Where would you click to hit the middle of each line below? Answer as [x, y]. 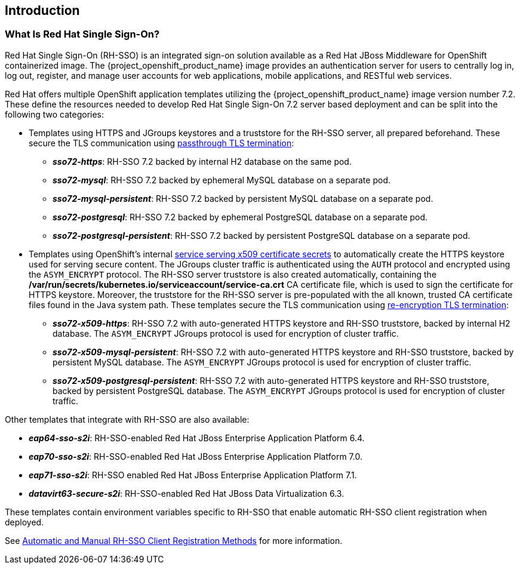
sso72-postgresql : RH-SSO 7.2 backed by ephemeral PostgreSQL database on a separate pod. [240, 217]
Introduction [42, 10]
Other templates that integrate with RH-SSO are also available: [127, 419]
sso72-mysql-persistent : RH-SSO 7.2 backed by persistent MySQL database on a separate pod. [243, 198]
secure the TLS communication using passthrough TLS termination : [161, 143]
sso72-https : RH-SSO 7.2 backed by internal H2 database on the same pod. [202, 161]
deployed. [24, 522]
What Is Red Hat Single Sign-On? [82, 34]
